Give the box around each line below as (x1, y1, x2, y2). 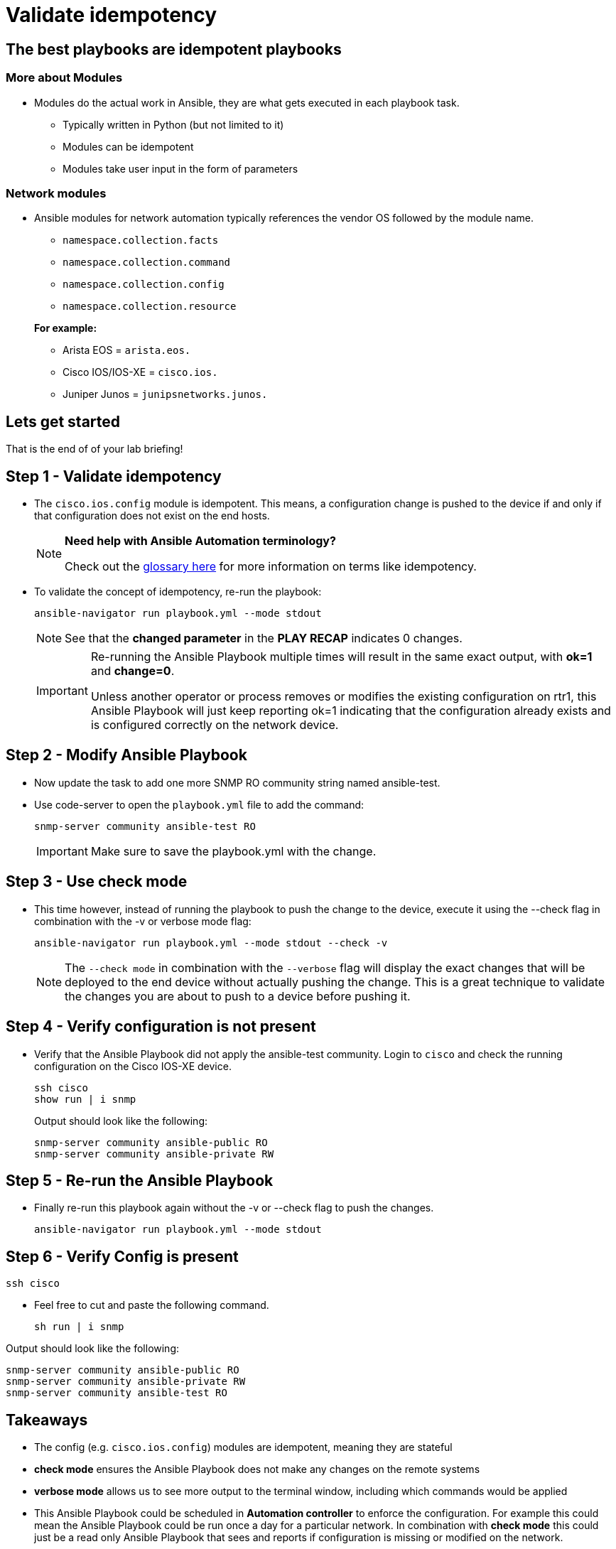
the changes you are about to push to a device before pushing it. (65, 988, 411, 1003)
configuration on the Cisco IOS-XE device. (34, 1059, 232, 1072)
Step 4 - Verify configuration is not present (6, 1018, 316, 1036)
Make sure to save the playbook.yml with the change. (90, 843, 377, 858)
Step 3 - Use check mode (6, 873, 188, 891)
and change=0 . (90, 663, 175, 678)
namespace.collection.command (63, 257, 231, 269)
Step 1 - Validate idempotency (6, 467, 222, 485)
